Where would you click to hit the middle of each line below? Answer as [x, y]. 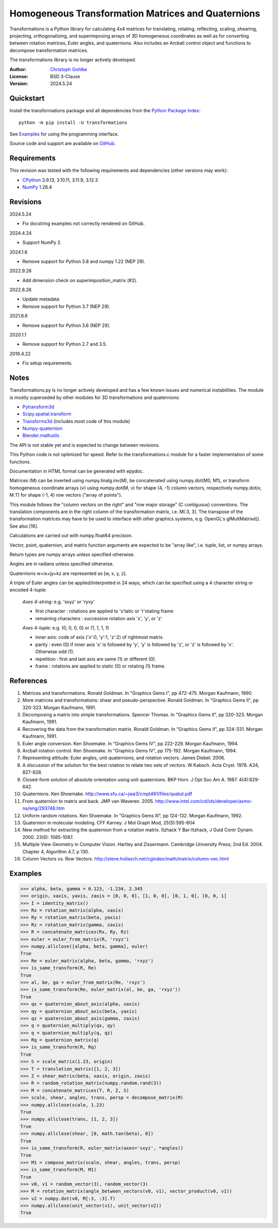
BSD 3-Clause [65, 76]
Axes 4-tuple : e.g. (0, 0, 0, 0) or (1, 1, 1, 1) [66, 628]
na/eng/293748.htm [44, 809]
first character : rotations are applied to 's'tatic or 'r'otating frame [104, 611]
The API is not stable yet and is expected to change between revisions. [85, 445]
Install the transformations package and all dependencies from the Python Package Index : [105, 111]
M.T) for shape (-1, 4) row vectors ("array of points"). [66, 495]
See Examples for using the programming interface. [64, 134]
